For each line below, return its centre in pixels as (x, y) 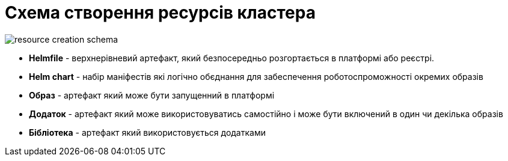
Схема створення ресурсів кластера (160, 13)
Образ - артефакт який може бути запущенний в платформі (152, 95)
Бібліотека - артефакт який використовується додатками (147, 132)
